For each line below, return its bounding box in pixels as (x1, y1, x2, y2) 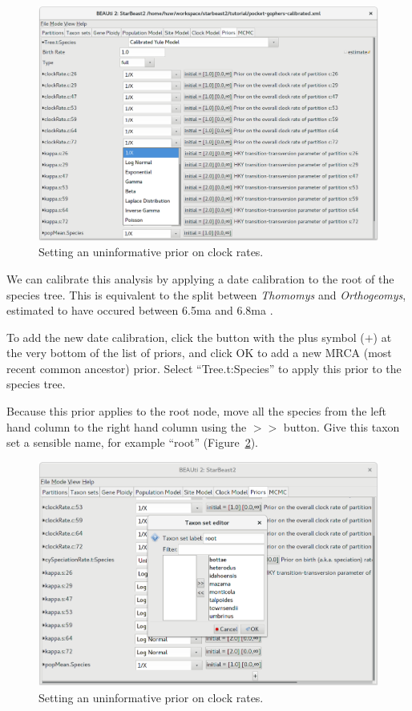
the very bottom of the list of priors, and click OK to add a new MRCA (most (6, 344, 392, 361)
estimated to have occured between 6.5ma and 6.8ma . (6, 302, 273, 319)
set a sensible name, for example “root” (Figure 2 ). (6, 434, 258, 451)
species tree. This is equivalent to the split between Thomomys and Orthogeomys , (6, 286, 406, 303)
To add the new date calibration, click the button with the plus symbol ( (6, 328, 365, 345)
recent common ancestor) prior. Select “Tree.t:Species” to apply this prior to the (6, 360, 402, 376)
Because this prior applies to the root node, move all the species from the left (6, 403, 386, 420)
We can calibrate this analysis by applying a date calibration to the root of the (6, 270, 394, 287)
